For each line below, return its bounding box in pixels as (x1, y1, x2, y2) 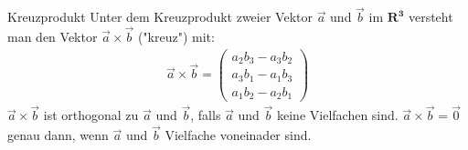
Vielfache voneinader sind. (165, 125, 312, 145)
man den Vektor (7, 27, 98, 46)
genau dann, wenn (7, 125, 109, 145)
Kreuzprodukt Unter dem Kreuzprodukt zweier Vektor (7, 7, 313, 26)
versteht (408, 7, 453, 26)
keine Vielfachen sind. (277, 105, 399, 125)
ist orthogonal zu (43, 105, 139, 125)
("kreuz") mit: (137, 27, 215, 46)
